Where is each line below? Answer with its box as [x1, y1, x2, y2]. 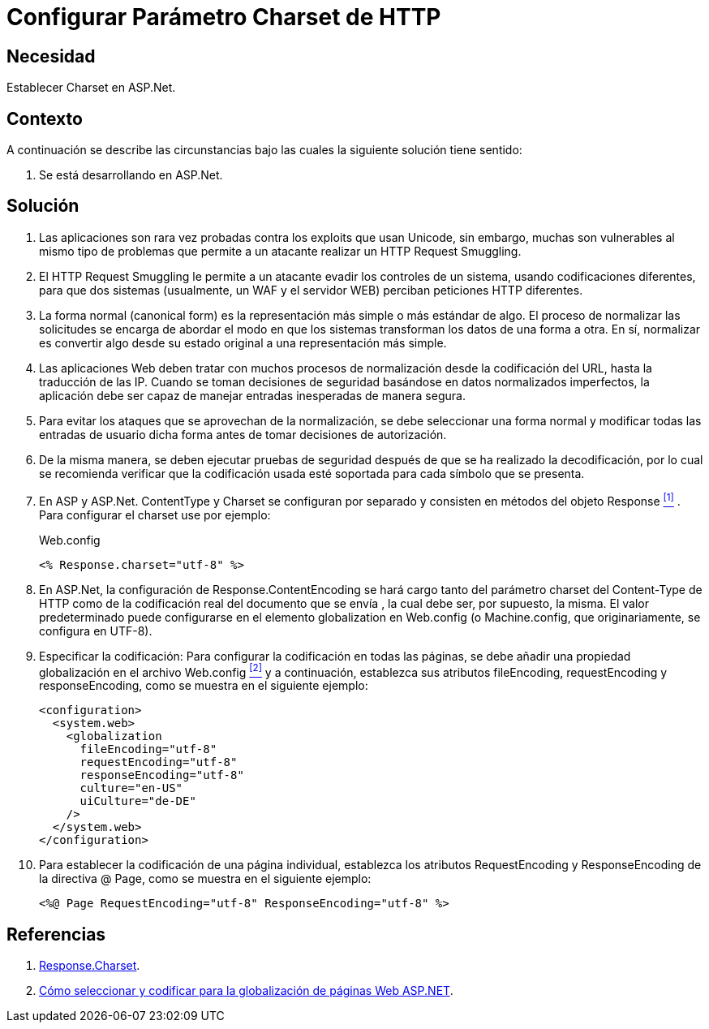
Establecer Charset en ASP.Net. [6, 80, 176, 95]
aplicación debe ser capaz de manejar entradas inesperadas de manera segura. [39, 388, 466, 403]
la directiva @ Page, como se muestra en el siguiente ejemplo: [39, 872, 372, 886]
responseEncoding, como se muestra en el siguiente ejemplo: [39, 678, 368, 693]
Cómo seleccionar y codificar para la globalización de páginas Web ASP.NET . [39, 984, 453, 998]
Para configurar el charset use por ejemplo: [39, 507, 271, 522]
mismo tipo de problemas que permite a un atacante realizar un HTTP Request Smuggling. [39, 243, 522, 258]
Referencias [6, 924, 106, 945]
